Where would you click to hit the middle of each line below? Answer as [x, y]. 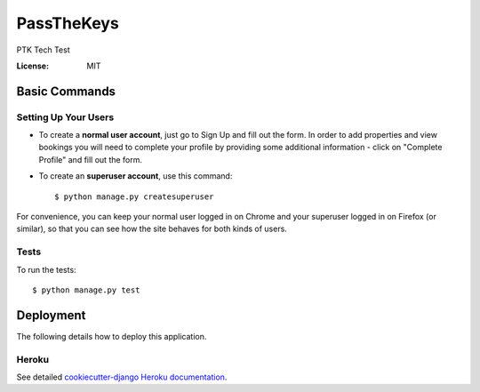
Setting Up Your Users [65, 117]
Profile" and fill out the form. [90, 159]
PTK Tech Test [43, 50]
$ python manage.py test [86, 290]
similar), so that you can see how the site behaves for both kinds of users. [152, 229]
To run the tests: [46, 269]
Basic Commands [66, 91]
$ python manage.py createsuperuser [134, 196]
